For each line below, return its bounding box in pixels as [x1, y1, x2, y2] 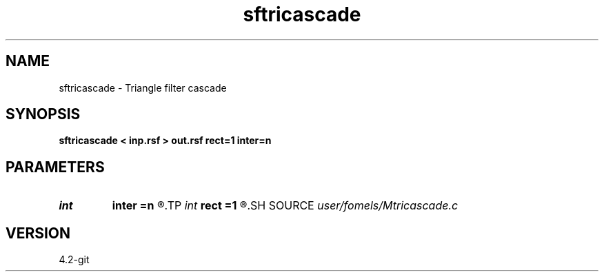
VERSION [6, 224, 71, 242]
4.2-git [59, 254, 90, 266]
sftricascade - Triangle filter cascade [59, 81, 227, 94]
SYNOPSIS [6, 105, 81, 123]
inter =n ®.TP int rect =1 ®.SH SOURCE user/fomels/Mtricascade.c [112, 198, 459, 213]
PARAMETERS [6, 158, 105, 176]
